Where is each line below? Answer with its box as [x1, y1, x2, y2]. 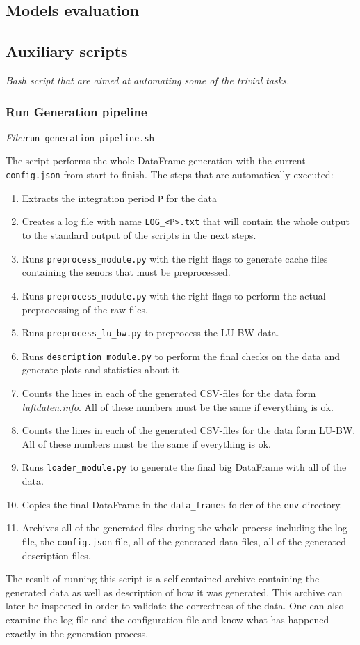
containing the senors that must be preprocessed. [22, 265, 231, 279]
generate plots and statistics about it [22, 362, 179, 377]
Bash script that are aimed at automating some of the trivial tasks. [6, 72, 290, 87]
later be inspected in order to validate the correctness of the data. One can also [6, 598, 344, 613]
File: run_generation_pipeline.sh [6, 130, 154, 144]
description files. [22, 547, 91, 562]
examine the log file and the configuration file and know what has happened [6, 612, 329, 626]
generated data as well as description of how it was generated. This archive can [6, 584, 343, 599]
